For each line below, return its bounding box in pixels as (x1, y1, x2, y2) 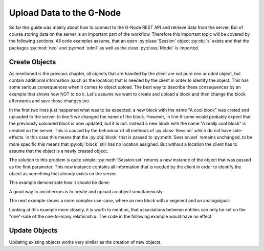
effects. (9, 135, 24, 140)
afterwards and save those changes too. (9, 98, 90, 104)
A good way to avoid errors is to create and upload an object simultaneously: (9, 188, 164, 194)
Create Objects (9, 58, 56, 66)
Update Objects (9, 226, 58, 234)
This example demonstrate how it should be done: (9, 180, 110, 185)
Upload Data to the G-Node (9, 7, 121, 18)
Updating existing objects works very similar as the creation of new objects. (9, 239, 162, 245)
